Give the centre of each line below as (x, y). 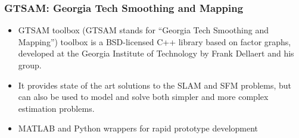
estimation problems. (56, 108)
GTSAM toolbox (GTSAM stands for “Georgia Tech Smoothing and (143, 30)
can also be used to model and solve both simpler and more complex (143, 97)
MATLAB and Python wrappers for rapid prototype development (138, 128)
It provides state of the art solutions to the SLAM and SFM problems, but (155, 85)
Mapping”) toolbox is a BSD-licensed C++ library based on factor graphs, (155, 41)
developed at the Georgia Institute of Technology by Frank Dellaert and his (156, 53)
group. (30, 65)
